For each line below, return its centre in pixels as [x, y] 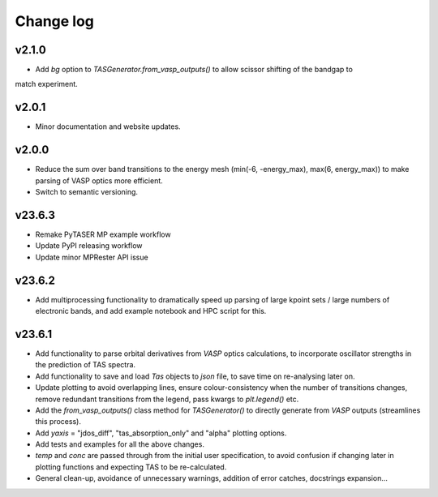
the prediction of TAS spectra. [86, 365]
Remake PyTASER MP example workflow [103, 234]
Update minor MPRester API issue [92, 257]
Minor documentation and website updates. [108, 126]
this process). [58, 422]
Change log [55, 21]
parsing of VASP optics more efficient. [99, 180]
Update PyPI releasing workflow [89, 246]
